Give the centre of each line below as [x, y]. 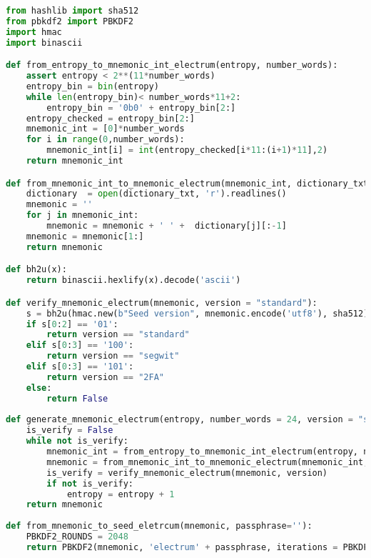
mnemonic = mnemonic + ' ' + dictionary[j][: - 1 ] [167, 226]
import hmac [34, 32]
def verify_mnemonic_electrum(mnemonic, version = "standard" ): [162, 303]
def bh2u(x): [36, 270]
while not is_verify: [77, 441]
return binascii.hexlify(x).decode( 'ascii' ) [133, 280]
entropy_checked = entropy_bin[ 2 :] [110, 118]
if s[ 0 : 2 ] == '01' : [72, 324]
